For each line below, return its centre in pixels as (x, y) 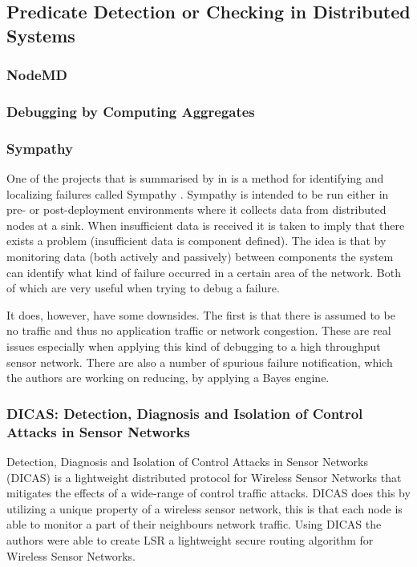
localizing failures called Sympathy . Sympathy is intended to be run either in (198, 193)
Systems (41, 35)
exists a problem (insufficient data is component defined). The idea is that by (196, 241)
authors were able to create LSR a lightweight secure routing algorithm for (190, 539)
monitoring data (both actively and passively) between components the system (200, 257)
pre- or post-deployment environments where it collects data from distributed (196, 209)
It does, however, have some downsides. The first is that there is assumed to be (201, 314)
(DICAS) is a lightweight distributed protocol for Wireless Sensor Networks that (204, 477)
